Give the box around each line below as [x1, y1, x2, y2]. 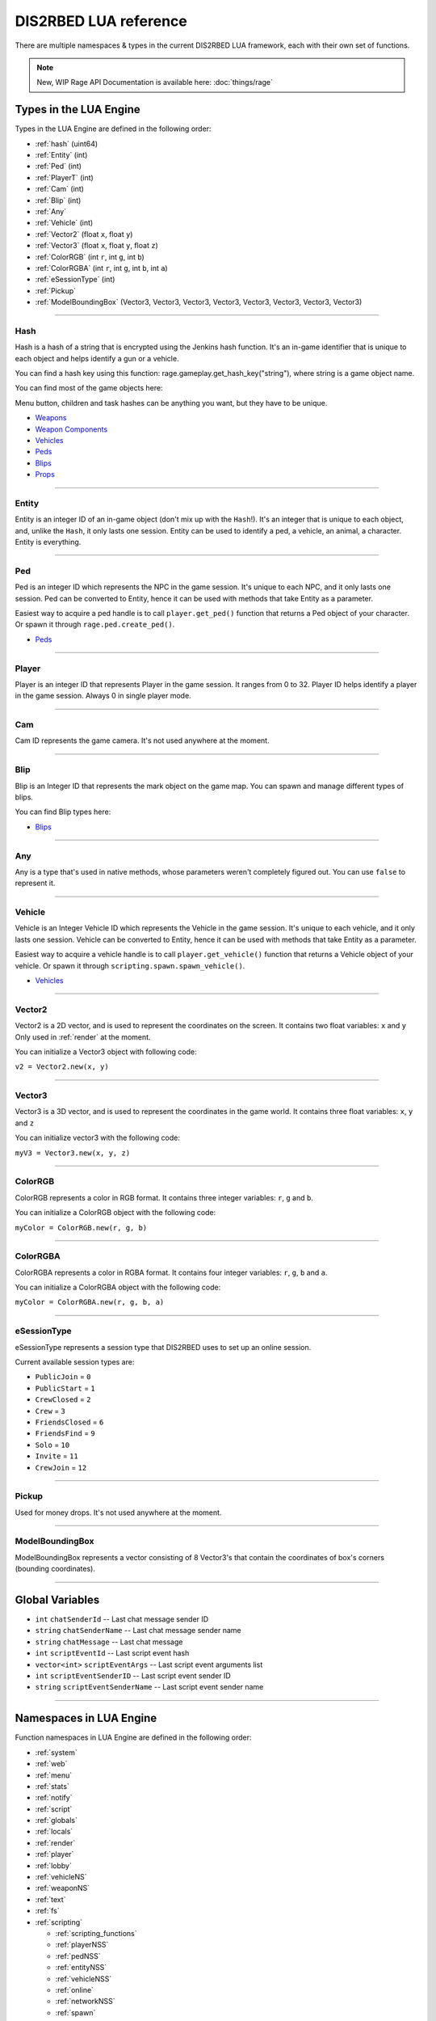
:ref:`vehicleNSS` [55, 1973, 112, 1984]
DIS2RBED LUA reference [15, 12, 187, 30]
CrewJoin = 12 [35, 1462, 87, 1472]
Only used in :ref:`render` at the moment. [15, 1032, 151, 1042]
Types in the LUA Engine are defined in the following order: [15, 124, 212, 133]
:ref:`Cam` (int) [35, 184, 85, 194]
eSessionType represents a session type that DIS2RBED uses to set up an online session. [15, 1342, 312, 1352]
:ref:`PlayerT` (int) [35, 172, 94, 182]
